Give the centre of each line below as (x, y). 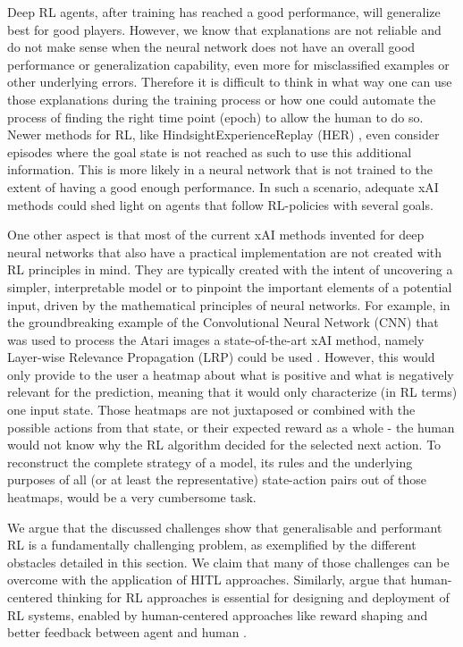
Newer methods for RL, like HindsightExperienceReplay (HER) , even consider (223, 134)
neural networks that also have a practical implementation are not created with (225, 252)
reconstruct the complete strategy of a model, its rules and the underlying (210, 462)
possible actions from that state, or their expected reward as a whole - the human (231, 427)
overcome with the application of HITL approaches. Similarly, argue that (207, 580)
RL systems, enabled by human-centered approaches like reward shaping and (218, 614)
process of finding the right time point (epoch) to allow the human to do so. (215, 117)
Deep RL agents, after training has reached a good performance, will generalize (224, 12)
